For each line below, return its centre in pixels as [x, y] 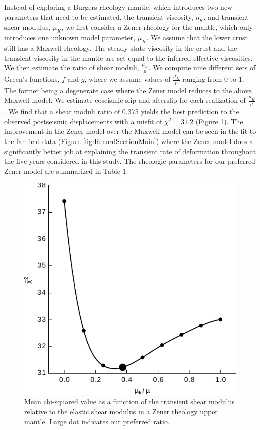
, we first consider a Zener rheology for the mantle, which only [157, 27]
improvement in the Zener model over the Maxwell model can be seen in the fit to [130, 131]
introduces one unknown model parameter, [70, 37]
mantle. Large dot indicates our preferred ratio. [97, 421]
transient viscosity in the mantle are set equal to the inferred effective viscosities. [128, 57]
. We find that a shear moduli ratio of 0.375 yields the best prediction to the [122, 112]
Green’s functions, [32, 79]
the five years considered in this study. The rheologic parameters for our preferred [130, 161]
